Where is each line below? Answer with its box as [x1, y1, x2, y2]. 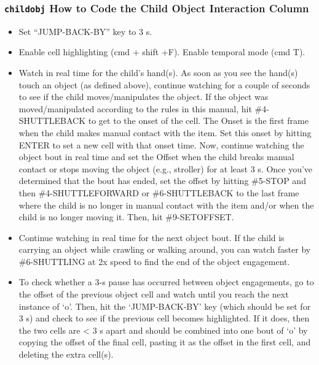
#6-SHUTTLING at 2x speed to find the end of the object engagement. [18, 255, 290, 267]
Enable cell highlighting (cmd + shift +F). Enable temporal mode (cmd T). [18, 45, 305, 58]
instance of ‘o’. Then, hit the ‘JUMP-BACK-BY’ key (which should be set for [18, 299, 311, 312]
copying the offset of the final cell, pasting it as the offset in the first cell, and [18, 336, 311, 348]
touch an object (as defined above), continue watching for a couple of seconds [18, 78, 310, 91]
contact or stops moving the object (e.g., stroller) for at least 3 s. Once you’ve [18, 162, 313, 175]
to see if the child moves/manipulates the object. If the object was [18, 90, 269, 103]
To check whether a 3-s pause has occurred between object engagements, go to [18, 275, 314, 288]
